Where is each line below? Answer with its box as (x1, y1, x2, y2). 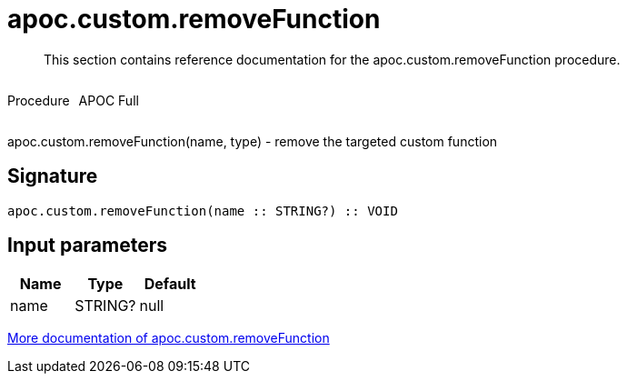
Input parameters (7, 234, 168, 257)
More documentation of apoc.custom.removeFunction (7, 330, 330, 346)
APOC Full (78, 92, 139, 108)
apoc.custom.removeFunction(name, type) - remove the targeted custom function (7, 133, 498, 149)
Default (144, 275, 196, 294)
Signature (7, 165, 98, 188)
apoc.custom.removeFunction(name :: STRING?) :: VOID (7, 203, 398, 218)
